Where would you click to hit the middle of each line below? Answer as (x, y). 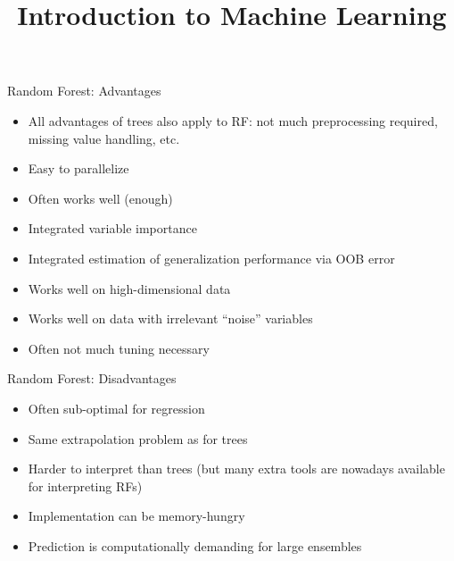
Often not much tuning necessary (119, 348)
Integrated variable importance (112, 228)
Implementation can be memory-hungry (136, 516)
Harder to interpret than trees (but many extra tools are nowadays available (236, 469)
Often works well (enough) (100, 198)
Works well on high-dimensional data (129, 288)
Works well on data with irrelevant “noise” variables (170, 318)
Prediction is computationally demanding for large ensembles (195, 545)
